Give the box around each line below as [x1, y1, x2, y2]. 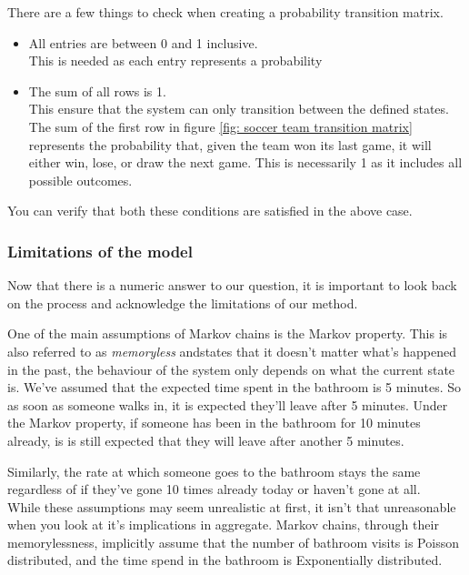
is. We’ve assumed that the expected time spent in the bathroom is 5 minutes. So [7, 378, 462, 397]
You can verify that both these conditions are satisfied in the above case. [7, 201, 413, 220]
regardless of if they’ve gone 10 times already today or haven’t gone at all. [7, 479, 421, 499]
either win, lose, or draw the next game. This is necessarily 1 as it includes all [28, 153, 463, 172]
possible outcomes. [28, 170, 133, 189]
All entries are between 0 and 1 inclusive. [28, 33, 258, 52]
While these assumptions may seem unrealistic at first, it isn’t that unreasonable [7, 497, 456, 516]
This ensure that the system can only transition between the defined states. [28, 99, 449, 118]
